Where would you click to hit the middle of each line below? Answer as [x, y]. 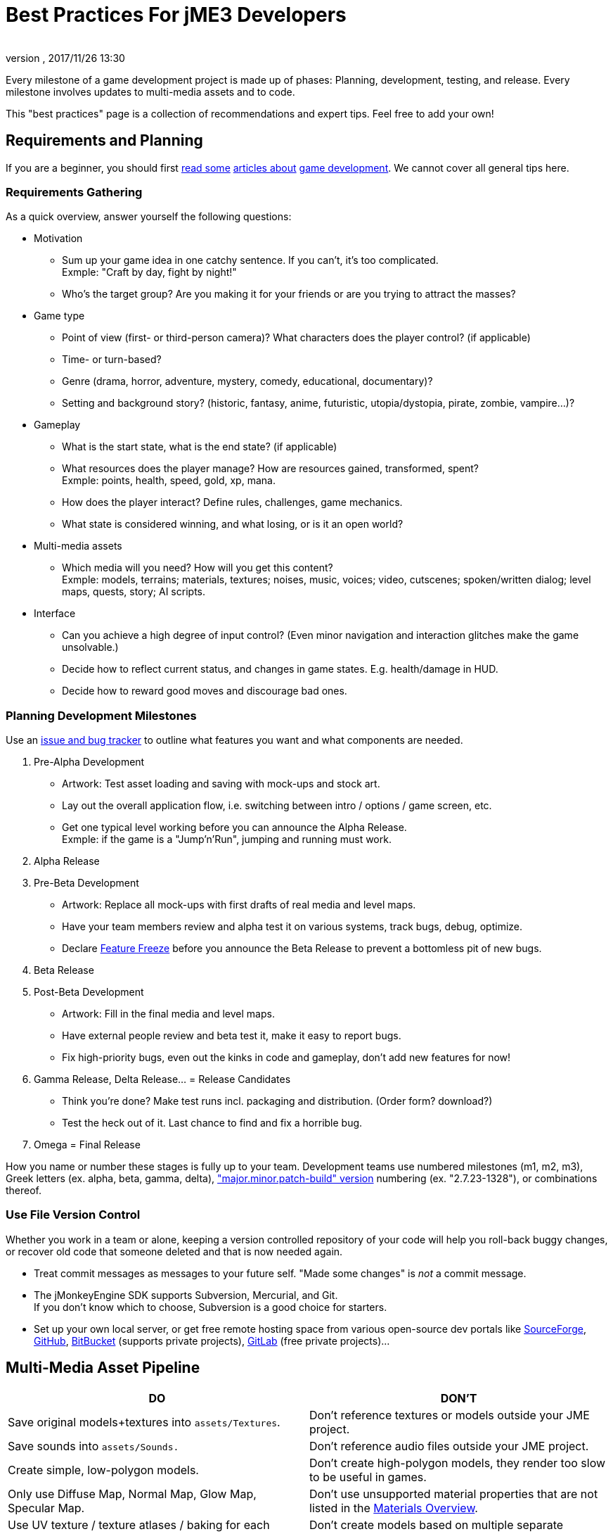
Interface [55, 614]
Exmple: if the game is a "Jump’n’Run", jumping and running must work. [227, 839]
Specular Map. [46, 1508]
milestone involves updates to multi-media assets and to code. [150, 91]
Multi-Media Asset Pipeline [103, 1368]
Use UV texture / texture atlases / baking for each [139, 1525]
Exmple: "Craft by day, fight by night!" [149, 272]
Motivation [58, 239]
